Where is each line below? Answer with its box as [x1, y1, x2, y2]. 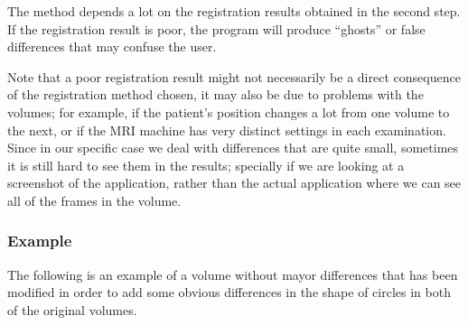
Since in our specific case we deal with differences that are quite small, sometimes [7, 138, 459, 157]
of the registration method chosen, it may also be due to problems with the [7, 85, 424, 104]
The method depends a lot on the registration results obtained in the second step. [7, 2, 461, 20]
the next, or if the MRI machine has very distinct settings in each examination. [7, 120, 446, 139]
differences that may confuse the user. [7, 37, 217, 56]
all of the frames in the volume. [7, 190, 182, 209]
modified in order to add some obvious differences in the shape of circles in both [7, 283, 451, 302]
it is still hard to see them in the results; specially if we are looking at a [7, 155, 405, 174]
